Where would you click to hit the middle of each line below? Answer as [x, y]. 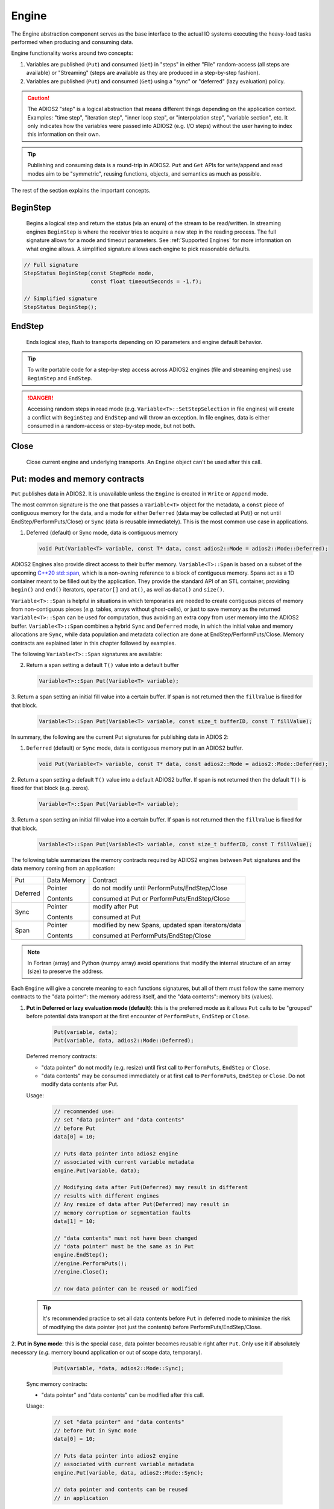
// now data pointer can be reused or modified [125, 1289]
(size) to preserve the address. [65, 971]
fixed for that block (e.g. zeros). [50, 788]
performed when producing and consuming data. [72, 42]
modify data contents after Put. [80, 1084]
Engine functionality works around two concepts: [72, 53]
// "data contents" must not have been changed [125, 1238]
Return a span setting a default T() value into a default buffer [102, 665]
